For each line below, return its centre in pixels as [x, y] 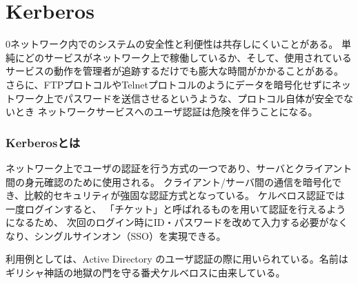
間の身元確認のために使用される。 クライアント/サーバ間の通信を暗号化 [169, 181]
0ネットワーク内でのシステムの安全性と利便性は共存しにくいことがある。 [172, 44]
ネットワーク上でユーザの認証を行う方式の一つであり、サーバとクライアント [179, 168]
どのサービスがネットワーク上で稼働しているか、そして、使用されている [188, 57]
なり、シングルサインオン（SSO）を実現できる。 [116, 235]
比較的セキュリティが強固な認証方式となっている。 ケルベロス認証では [185, 195]
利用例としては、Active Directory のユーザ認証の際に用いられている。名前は [177, 259]
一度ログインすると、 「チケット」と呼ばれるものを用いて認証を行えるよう [176, 208]
